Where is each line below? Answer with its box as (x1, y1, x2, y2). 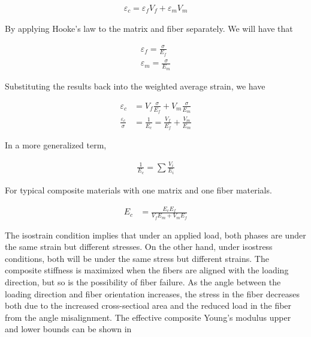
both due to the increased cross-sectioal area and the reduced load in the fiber (5, 299, 292, 312)
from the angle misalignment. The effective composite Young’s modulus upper (5, 311, 291, 323)
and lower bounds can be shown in (5, 323, 132, 335)
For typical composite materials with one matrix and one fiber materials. (5, 184, 272, 196)
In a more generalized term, (5, 139, 107, 151)
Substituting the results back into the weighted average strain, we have (5, 79, 265, 92)
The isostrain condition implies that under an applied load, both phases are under (5, 228, 306, 241)
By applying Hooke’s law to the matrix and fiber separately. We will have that (5, 22, 293, 35)
